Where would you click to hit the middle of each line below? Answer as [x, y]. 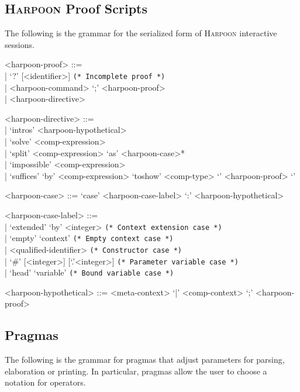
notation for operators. [45, 382]
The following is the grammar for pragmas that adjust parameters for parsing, [145, 360]
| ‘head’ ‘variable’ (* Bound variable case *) [89, 272]
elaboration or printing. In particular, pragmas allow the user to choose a [136, 371]
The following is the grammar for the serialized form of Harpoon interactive [141, 33]
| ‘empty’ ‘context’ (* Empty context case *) [89, 238]
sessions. [20, 44]
